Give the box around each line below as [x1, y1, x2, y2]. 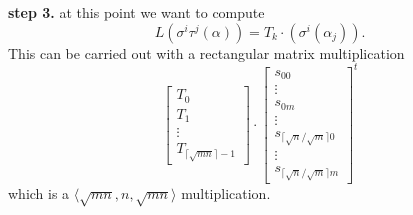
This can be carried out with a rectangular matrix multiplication [8, 42, 405, 63]
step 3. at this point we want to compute [8, 2, 265, 22]
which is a [8, 182, 70, 203]
